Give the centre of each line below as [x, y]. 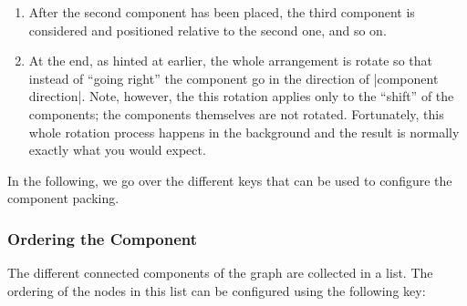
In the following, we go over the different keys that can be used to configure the [230, 180]
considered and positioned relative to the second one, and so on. [208, 30]
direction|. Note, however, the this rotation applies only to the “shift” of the [241, 96]
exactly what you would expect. [117, 150]
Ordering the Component [103, 238]
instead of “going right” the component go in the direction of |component [233, 78]
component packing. [63, 198]
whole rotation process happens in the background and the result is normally [244, 132]
